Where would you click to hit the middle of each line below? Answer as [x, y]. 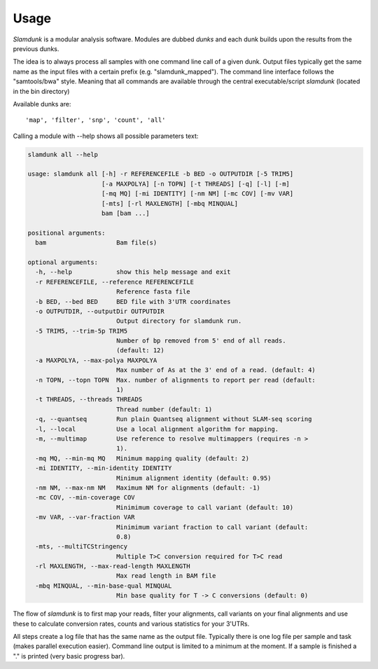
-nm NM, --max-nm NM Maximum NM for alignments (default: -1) [148, 488]
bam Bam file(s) [96, 243]
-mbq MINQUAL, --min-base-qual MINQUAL [104, 586]
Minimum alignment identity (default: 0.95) [194, 478]
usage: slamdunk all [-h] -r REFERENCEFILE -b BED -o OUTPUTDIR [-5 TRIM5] [161, 174]
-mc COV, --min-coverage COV [85, 498]
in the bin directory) [41, 91]
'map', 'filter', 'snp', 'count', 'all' [96, 120]
